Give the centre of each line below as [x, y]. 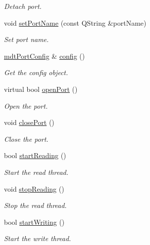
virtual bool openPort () [41, 89]
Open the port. [26, 105]
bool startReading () [35, 155]
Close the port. [26, 139]
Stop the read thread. [35, 205]
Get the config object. [36, 72]
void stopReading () [34, 188]
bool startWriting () [34, 222]
